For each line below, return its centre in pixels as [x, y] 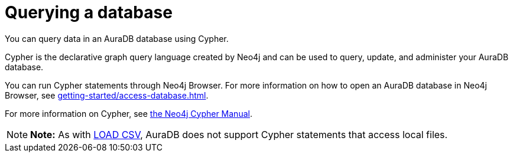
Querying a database [89, 12]
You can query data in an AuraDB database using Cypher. [117, 38]
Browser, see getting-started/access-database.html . [107, 95]
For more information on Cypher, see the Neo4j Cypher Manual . [129, 113]
